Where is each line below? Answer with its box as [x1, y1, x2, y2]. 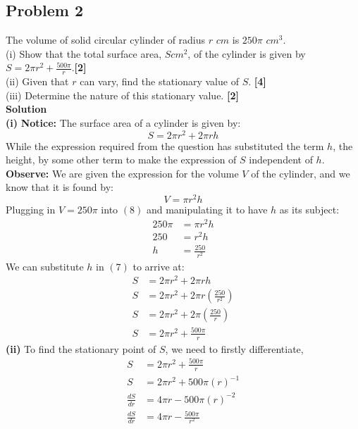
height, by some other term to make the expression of [6, 152, 237, 167]
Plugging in [6, 202, 56, 217]
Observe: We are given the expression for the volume [6, 166, 239, 180]
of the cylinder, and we [251, 166, 350, 180]
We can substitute [6, 259, 84, 273]
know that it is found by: [6, 180, 113, 194]
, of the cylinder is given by [187, 46, 306, 61]
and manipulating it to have [146, 202, 268, 217]
